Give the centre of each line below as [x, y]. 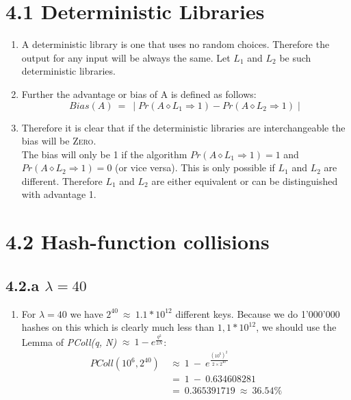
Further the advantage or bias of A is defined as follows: [139, 93]
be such [295, 57]
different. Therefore [62, 180]
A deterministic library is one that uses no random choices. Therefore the [175, 44]
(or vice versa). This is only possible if [195, 167]
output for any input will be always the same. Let [126, 57]
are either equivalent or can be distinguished [245, 180]
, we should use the [296, 327]
